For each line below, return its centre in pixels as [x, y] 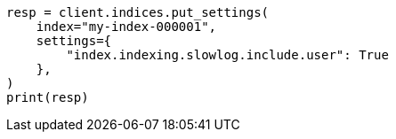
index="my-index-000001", [126, 27]
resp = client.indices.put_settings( [138, 12]
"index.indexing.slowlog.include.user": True [227, 55]
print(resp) [48, 97]
